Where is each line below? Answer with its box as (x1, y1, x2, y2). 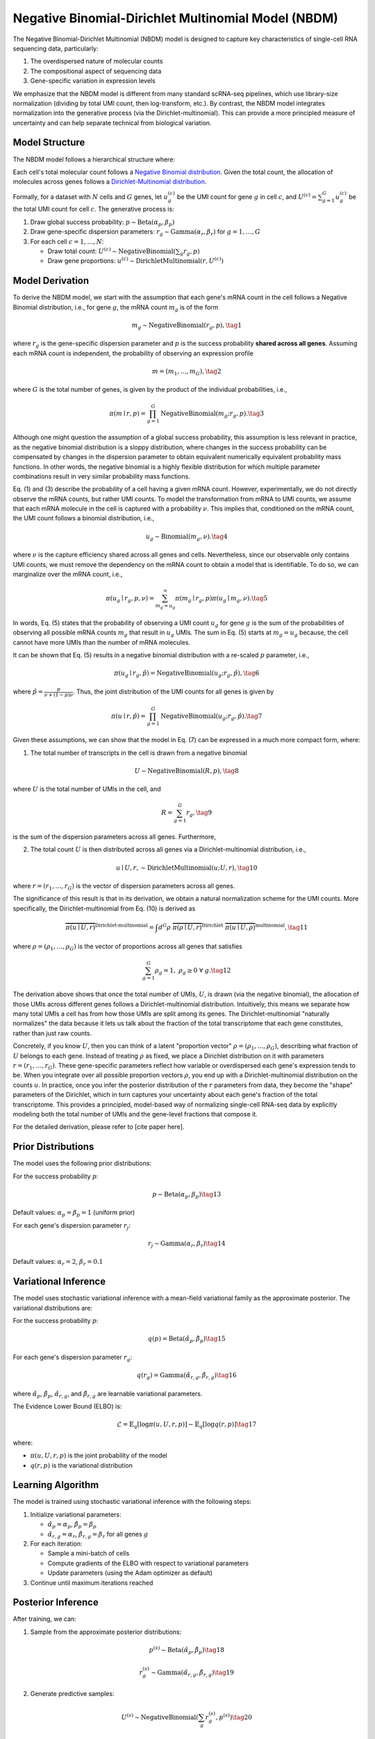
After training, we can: (12, 1614, 76, 1624)
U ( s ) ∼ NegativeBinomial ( (121, 1712, 199, 1722)
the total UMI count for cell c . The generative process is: (12, 205, 174, 214)
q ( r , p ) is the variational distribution (30, 1461, 133, 1469)
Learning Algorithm (12, 1479, 99, 1491)
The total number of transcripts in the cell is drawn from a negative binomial (30, 748, 248, 757)
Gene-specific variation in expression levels (30, 77, 156, 85)
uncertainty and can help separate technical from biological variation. (12, 118, 212, 127)
